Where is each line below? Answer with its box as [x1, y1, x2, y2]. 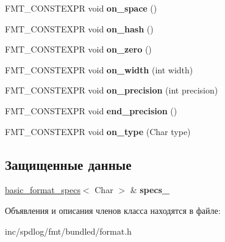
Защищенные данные [5, 155, 132, 174]
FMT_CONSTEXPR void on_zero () [5, 43, 152, 56]
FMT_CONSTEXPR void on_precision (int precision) [5, 84, 218, 97]
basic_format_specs [5, 183, 80, 196]
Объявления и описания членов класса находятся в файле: [5, 204, 221, 216]
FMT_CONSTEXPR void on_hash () [5, 22, 154, 35]
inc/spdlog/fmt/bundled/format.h [5, 224, 132, 237]
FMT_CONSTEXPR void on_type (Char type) [5, 125, 191, 137]
